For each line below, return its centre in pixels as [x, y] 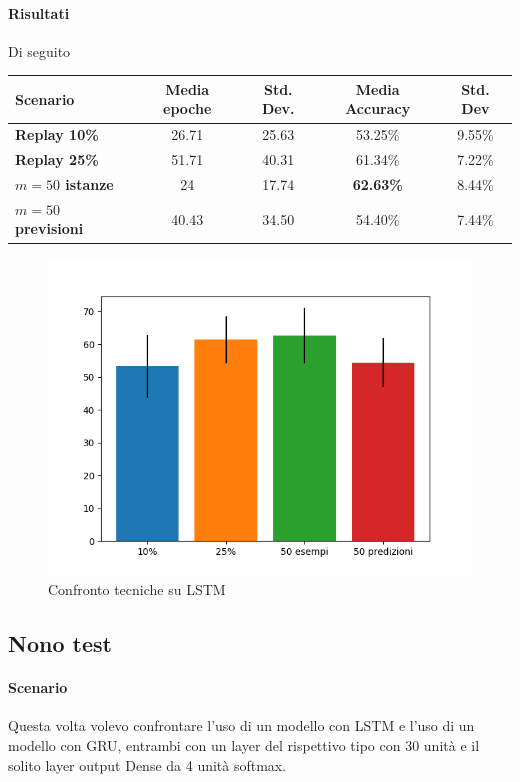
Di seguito [39, 50]
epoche [187, 108]
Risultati [39, 12]
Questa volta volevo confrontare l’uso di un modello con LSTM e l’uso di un [241, 725]
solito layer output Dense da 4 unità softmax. [147, 764]
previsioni [49, 228]
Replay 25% [57, 159]
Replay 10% [57, 134]
